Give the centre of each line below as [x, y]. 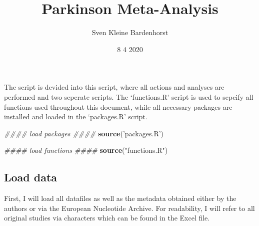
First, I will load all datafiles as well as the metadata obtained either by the [120, 198]
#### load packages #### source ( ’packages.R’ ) [84, 133]
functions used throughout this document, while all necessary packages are [118, 106]
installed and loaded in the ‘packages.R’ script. [76, 117]
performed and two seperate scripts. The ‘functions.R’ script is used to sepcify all [129, 96]
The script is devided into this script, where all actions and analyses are [114, 87]
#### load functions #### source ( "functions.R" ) [86, 150]
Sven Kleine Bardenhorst [130, 32]
